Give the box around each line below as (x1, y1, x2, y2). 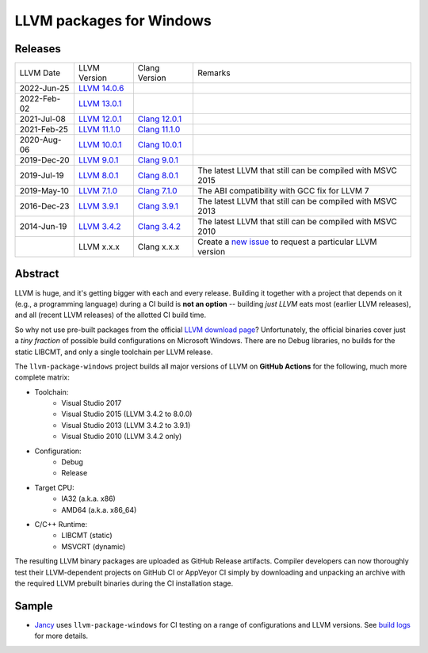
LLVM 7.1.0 (78, 185, 118, 197)
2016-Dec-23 (19, 200, 70, 212)
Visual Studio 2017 (61, 399, 122, 408)
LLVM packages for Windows (14, 12, 212, 29)
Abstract (14, 267, 59, 281)
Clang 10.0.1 (137, 139, 182, 151)
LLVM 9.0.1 (78, 155, 119, 166)
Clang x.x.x (137, 242, 180, 253)
